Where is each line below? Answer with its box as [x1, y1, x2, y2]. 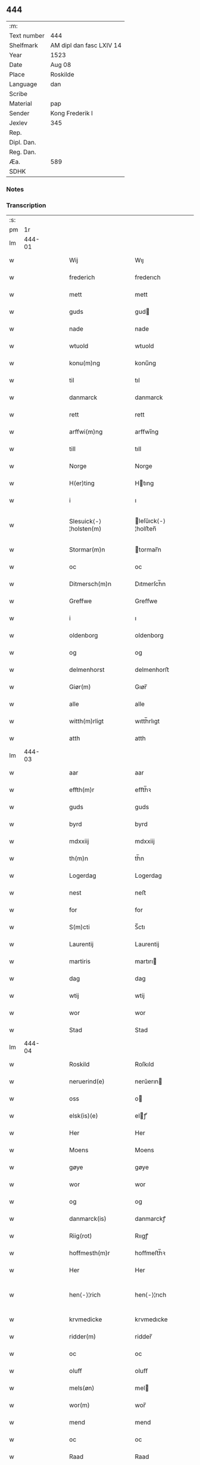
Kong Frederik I [50, 109, 93, 117]
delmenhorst [69, 665, 105, 674]
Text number [9, 31, 45, 39]
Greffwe [69, 597, 92, 605]
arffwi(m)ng [69, 428, 103, 436]
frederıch [135, 273, 161, 282]
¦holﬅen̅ [135, 525, 157, 533]
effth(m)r [69, 786, 95, 794]
